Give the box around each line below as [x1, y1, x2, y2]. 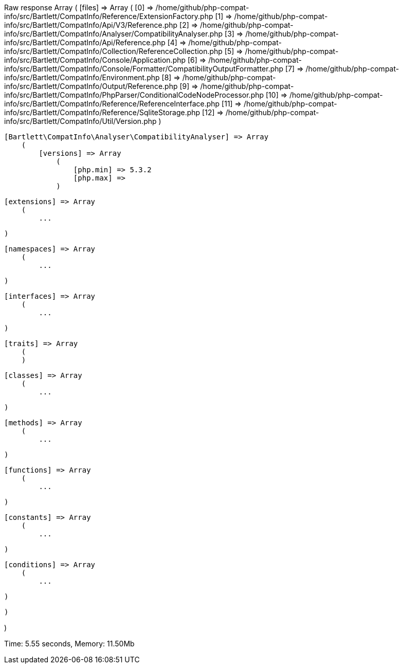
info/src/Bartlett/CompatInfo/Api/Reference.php [4, 38, 166, 47]
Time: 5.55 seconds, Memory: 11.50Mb [4, 639, 135, 648]
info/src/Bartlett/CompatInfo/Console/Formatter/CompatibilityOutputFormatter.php [4, 64, 284, 73]
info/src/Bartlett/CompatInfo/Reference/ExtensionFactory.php [4, 12, 213, 21]
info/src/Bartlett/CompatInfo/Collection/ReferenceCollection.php [4, 47, 223, 56]
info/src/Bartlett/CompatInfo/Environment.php [4, 73, 160, 82]
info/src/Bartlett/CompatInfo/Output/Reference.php [4, 82, 178, 91]
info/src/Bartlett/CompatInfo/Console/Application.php [4, 56, 186, 64]
